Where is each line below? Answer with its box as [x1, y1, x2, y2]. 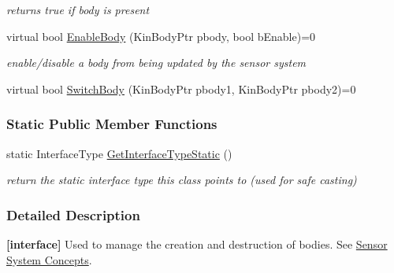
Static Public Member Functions [6, 114, 217, 134]
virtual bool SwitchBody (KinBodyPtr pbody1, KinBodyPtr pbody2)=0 [6, 80, 356, 97]
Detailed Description [6, 205, 140, 224]
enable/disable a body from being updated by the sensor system [6, 54, 307, 71]
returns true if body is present [6, 2, 150, 17]
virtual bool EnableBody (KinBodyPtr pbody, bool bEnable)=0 [6, 28, 316, 44]
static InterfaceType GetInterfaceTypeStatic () [6, 145, 232, 161]
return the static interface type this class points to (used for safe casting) [6, 172, 357, 188]
